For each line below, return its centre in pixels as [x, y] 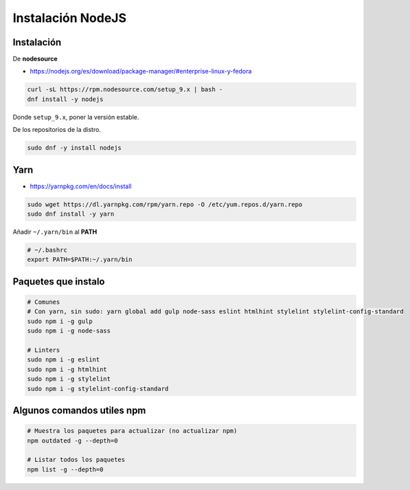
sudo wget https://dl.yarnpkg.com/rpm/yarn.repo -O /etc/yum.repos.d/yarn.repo [165, 204]
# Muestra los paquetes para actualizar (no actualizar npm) [132, 431]
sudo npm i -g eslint [64, 360]
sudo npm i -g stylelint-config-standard [98, 389]
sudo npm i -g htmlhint [67, 369]
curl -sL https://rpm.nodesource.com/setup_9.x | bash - [125, 90]
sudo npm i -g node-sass [69, 331]
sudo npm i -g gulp [60, 321]
